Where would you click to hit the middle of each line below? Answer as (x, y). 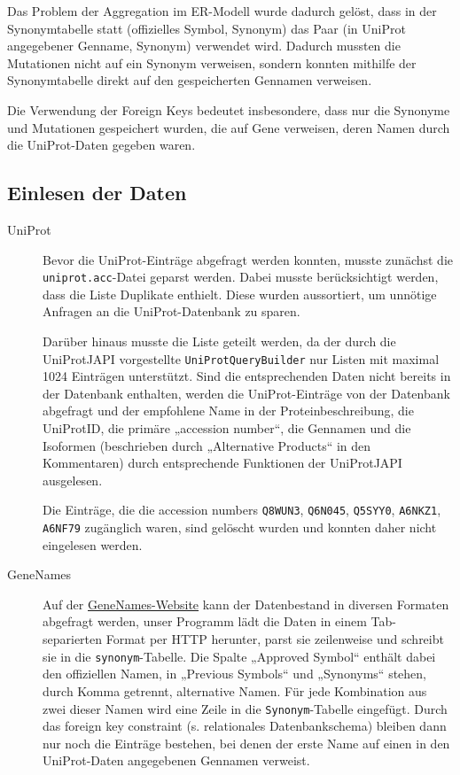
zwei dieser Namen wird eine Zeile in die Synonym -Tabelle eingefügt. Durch (245, 708)
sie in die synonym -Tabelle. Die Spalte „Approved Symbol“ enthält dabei (239, 656)
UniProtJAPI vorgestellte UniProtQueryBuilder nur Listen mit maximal (241, 358)
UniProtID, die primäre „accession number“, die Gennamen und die (227, 428)
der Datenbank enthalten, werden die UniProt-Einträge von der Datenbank (246, 393)
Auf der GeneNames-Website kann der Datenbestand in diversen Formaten (246, 604)
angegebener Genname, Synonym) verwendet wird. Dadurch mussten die (204, 46)
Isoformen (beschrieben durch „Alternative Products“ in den (207, 445)
